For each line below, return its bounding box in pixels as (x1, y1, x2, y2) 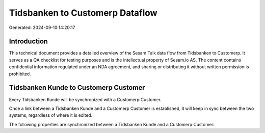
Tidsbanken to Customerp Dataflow (9, 7, 158, 18)
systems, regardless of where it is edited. (9, 112, 93, 118)
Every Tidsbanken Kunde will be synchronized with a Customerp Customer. (9, 96, 162, 103)
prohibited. (9, 71, 31, 77)
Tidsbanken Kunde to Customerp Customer (9, 83, 145, 92)
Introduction (9, 37, 48, 46)
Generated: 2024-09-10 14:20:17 (9, 25, 76, 30)
